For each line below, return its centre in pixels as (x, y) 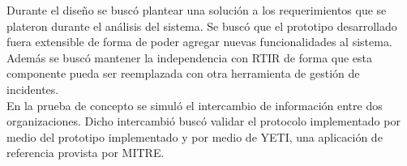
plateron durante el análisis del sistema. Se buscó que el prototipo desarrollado (202, 26)
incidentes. (33, 89)
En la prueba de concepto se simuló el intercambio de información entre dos (195, 105)
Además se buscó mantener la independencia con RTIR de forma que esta (190, 57)
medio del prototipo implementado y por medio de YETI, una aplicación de (195, 136)
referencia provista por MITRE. (86, 153)
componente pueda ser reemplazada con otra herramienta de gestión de (183, 73)
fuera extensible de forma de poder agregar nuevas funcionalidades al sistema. (199, 42)
